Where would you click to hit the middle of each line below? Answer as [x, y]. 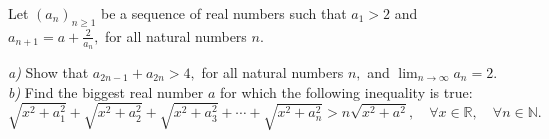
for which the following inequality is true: [346, 91]
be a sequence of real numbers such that [224, 13]
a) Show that [48, 72]
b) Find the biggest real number [106, 91]
